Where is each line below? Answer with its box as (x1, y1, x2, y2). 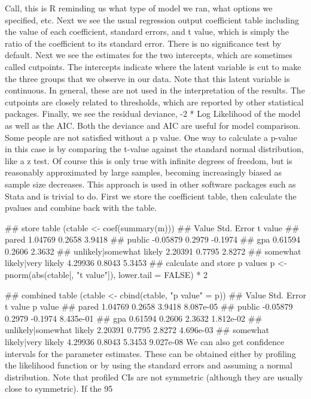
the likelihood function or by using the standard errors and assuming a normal (5, 359, 292, 371)
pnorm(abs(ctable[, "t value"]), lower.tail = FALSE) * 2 (5, 268, 208, 281)
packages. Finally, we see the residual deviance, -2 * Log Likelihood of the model (5, 107, 301, 120)
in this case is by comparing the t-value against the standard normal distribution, (5, 143, 304, 155)
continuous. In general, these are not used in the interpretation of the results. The (5, 84, 305, 96)
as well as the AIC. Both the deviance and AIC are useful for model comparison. (5, 119, 301, 131)
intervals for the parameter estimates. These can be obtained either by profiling (5, 347, 296, 359)
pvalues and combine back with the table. (5, 201, 157, 214)
